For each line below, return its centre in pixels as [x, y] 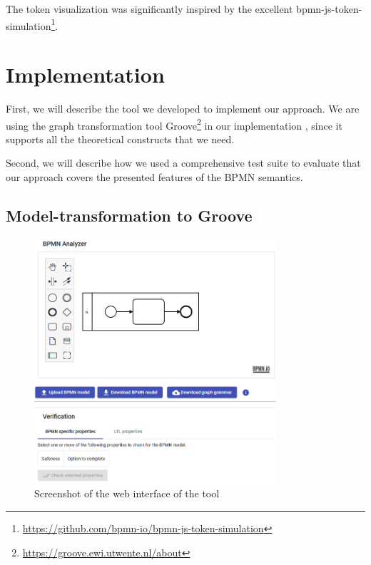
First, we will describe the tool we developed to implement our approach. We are [183, 108]
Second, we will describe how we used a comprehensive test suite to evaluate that [183, 163]
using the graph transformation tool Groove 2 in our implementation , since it [174, 124]
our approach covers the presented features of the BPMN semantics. [154, 177]
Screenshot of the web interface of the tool [127, 493]
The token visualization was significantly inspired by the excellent [149, 9]
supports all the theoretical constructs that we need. [120, 139]
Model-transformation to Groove [129, 215]
